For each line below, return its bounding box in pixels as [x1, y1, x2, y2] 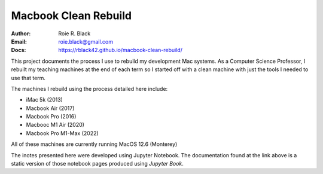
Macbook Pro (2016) [26, 113, 77, 120]
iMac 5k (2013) [26, 96, 63, 103]
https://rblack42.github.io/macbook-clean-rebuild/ [58, 47, 182, 54]
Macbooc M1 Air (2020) [26, 121, 85, 129]
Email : [11, 38, 27, 45]
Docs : [11, 47, 26, 54]
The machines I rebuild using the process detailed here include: [11, 85, 168, 92]
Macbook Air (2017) [26, 105, 75, 112]
